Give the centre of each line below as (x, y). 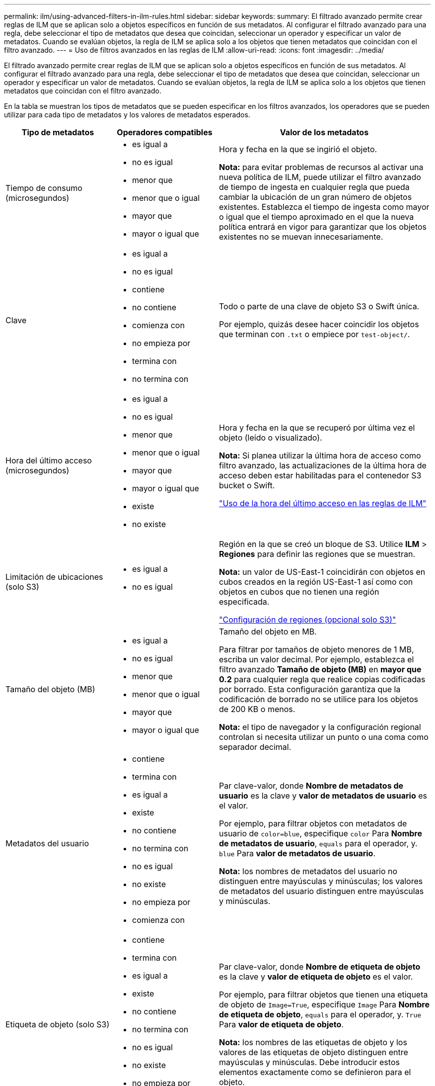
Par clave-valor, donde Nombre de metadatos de (311, 786)
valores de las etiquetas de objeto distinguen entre (314, 1052)
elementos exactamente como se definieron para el (315, 1072)
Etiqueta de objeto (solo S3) (58, 1024)
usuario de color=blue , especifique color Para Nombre (321, 833)
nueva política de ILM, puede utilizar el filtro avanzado (320, 177)
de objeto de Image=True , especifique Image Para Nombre (324, 1004)
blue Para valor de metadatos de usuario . (297, 853)
